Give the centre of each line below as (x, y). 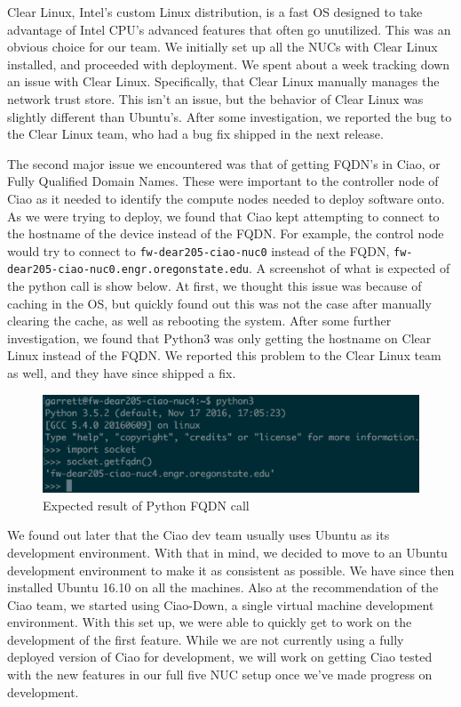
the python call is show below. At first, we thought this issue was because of (215, 286)
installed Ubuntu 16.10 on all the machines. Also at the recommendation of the (223, 587)
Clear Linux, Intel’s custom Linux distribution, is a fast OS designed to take (215, 12)
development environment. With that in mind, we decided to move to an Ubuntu (227, 552)
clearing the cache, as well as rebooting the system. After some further (199, 321)
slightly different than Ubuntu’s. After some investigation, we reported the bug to (230, 116)
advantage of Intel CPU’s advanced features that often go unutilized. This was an (229, 29)
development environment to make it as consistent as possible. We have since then (231, 570)
